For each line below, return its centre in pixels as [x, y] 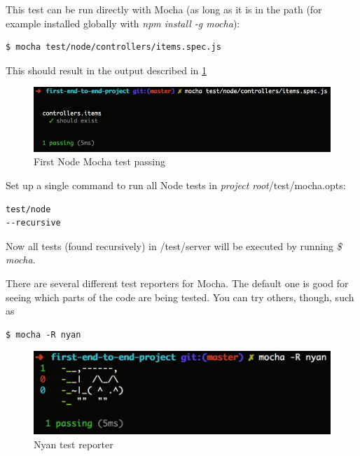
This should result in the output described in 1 [106, 70]
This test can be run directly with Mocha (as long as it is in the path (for [164, 9]
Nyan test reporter [74, 444]
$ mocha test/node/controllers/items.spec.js [113, 47]
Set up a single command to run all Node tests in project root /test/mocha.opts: [176, 185]
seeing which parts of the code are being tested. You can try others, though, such [180, 297]
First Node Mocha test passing [99, 161]
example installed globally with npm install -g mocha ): [123, 23]
